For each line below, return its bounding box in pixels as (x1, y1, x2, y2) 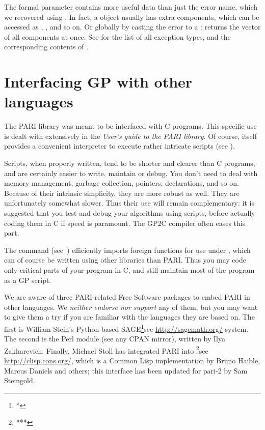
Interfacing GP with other (4, 71, 193, 92)
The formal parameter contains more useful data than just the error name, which (4, 2, 258, 12)
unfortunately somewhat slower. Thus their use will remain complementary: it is (4, 197, 254, 208)
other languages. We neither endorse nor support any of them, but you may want (4, 301, 258, 312)
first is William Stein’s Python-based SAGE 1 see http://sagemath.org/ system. (4, 322, 249, 334)
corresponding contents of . (4, 41, 89, 52)
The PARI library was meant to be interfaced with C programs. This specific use (4, 121, 257, 131)
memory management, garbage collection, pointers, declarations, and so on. (4, 178, 239, 188)
